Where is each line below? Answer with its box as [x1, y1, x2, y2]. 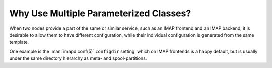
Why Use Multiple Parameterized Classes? [9, 8, 191, 19]
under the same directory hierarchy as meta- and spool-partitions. [9, 55, 147, 61]
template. [9, 39, 29, 45]
